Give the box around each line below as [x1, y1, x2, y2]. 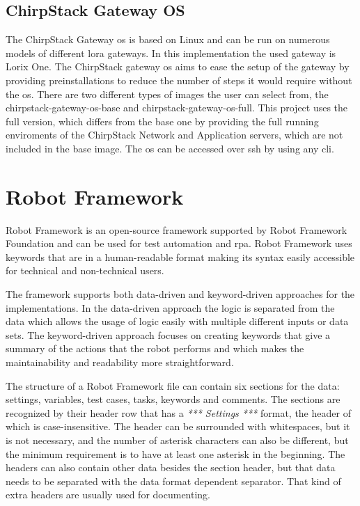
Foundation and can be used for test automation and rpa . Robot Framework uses [6, 236, 352, 251]
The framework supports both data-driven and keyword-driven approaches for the [6, 287, 355, 301]
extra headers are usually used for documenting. [6, 487, 211, 502]
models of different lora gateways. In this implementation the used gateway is [6, 45, 336, 60]
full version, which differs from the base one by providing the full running [6, 113, 319, 128]
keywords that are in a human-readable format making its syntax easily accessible [6, 249, 355, 264]
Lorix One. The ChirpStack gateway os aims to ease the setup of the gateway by [6, 59, 350, 74]
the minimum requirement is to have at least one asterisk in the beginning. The [6, 446, 345, 461]
